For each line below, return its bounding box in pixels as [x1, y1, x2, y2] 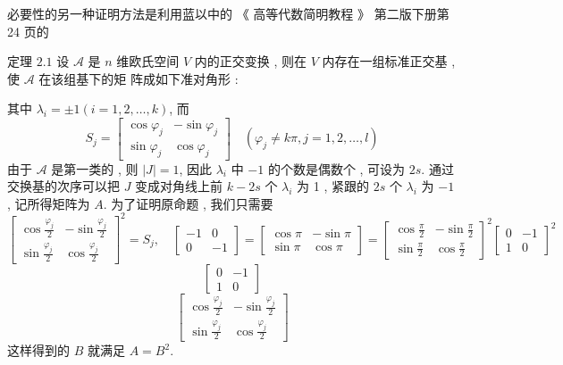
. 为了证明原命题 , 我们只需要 [103, 194, 273, 212]
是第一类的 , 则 [51, 159, 139, 178]
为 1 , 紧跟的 [297, 177, 369, 195]
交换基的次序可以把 [7, 177, 120, 195]
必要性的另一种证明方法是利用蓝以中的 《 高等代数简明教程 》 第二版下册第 [7, 4, 450, 22]
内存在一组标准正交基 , [322, 52, 456, 71]
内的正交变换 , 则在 [194, 52, 307, 71]
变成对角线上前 [135, 177, 223, 195]
